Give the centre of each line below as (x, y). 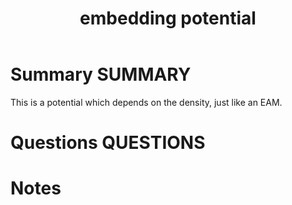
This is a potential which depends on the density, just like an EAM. (146, 102)
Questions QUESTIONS (108, 143)
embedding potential (168, 18)
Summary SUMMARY (101, 74)
